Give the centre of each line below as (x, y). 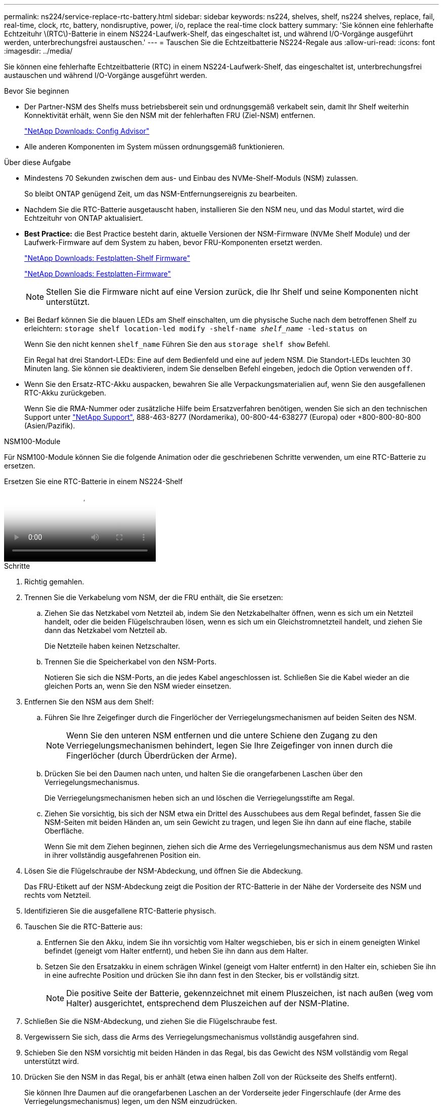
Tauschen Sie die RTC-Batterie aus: (83, 926)
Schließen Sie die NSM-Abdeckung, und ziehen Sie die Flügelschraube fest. (151, 1021)
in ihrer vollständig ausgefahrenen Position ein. (123, 855)
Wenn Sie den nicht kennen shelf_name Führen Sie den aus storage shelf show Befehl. (177, 344)
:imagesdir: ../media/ (38, 51)
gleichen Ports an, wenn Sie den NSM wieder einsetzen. (138, 686)
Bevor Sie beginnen (37, 91)
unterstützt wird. (52, 1061)
